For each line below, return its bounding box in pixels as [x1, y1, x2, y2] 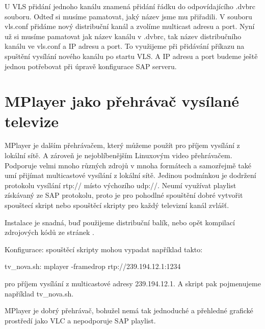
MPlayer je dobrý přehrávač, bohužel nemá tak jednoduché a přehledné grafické [5, 305, 253, 316]
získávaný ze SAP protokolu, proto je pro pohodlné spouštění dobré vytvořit [5, 190, 243, 200]
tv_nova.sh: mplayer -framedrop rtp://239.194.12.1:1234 [5, 261, 181, 272]
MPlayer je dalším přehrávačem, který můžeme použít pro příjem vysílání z [5, 140, 240, 151]
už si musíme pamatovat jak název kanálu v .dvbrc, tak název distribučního [5, 31, 242, 41]
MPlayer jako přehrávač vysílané [5, 91, 240, 111]
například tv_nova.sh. [5, 288, 74, 298]
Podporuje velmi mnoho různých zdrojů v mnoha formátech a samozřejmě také [5, 160, 251, 170]
